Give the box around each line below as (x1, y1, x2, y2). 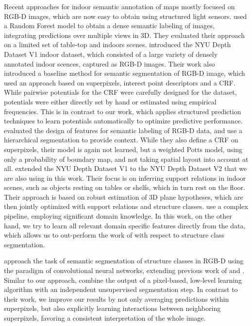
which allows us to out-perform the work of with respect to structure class (4, 230, 225, 240)
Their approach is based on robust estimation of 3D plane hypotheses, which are (4, 191, 243, 202)
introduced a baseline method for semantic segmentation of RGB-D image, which (4, 68, 245, 78)
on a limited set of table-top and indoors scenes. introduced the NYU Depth (4, 39, 231, 50)
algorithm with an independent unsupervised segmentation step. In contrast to (4, 284, 238, 294)
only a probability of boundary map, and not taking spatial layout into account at (4, 154, 249, 164)
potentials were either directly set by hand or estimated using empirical (4, 96, 217, 106)
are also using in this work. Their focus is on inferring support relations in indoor (4, 172, 246, 183)
